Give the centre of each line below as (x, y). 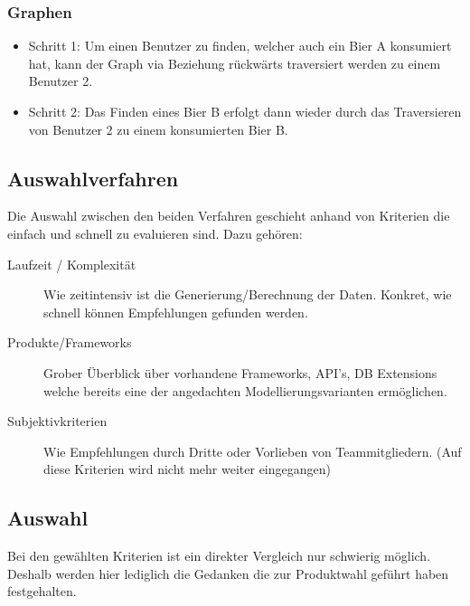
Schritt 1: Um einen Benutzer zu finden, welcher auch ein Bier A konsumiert (240, 46)
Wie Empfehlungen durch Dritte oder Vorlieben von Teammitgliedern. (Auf (253, 451)
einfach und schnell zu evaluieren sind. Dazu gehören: (155, 233)
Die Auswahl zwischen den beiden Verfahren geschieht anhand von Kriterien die (229, 216)
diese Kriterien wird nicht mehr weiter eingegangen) (187, 469)
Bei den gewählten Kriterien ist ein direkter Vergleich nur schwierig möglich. (219, 556)
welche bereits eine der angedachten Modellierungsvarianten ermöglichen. (245, 390)
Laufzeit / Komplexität (72, 264)
